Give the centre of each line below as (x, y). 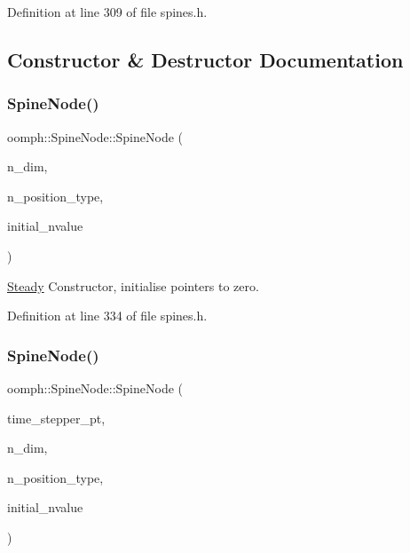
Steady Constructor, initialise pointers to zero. (133, 285)
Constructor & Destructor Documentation (205, 59)
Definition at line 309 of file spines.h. (107, 12)
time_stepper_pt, (56, 418)
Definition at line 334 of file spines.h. (107, 316)
